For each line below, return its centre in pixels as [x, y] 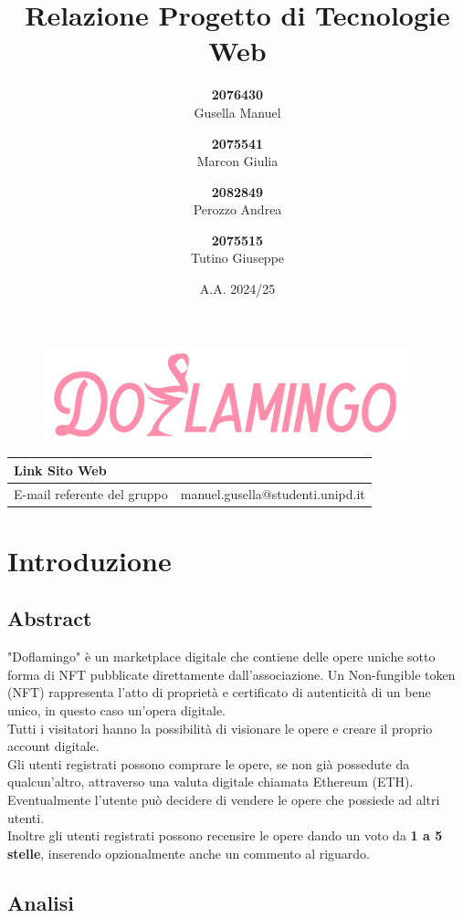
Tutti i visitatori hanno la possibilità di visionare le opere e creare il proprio [220, 728]
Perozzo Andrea [237, 209]
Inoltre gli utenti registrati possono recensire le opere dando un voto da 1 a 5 [225, 835]
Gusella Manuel [237, 112]
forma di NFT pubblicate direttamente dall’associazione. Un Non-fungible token [231, 674]
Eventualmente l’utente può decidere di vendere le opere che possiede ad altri [224, 800]
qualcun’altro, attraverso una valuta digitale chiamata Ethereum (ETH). [210, 782]
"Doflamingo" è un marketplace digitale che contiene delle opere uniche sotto [221, 657]
